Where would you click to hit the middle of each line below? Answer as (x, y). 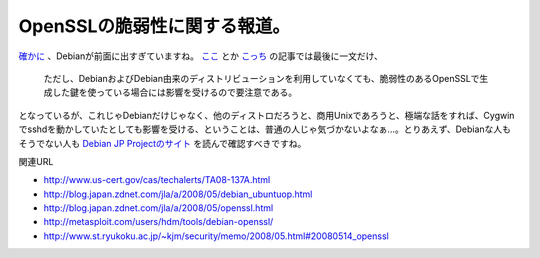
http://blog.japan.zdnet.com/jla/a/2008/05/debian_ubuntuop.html (178, 194)
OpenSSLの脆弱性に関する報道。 (154, 26)
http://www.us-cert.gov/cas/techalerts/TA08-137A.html (157, 180)
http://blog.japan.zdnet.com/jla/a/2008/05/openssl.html (158, 208)
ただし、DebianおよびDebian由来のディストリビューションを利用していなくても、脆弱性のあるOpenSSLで (261, 78)
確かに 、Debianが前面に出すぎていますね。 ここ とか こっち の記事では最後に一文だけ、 (201, 56)
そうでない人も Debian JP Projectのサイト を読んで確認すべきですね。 (162, 143)
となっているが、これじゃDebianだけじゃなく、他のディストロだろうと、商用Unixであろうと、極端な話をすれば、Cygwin (266, 115)
